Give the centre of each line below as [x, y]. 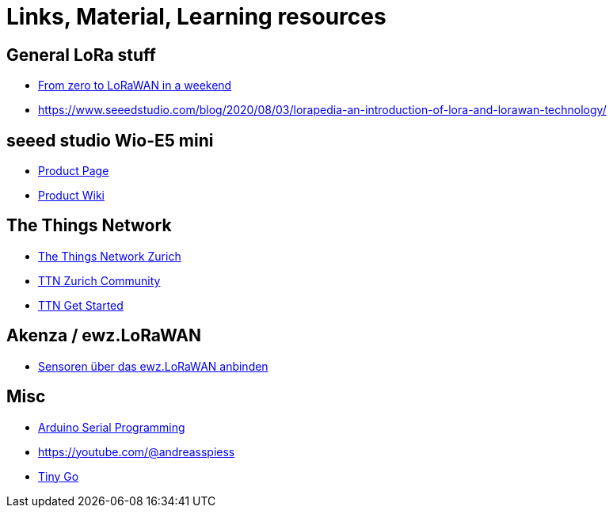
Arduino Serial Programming [112, 427]
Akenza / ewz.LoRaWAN [104, 336]
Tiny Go [59, 476]
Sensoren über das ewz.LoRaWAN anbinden [153, 366]
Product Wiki [71, 196]
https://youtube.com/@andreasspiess [137, 451]
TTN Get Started [81, 305]
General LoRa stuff [81, 55]
